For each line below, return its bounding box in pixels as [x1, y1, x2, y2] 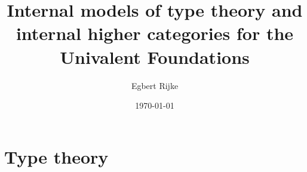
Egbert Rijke [131, 79, 179, 91]
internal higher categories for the [16, 21, 294, 45]
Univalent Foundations [60, 44, 250, 69]
